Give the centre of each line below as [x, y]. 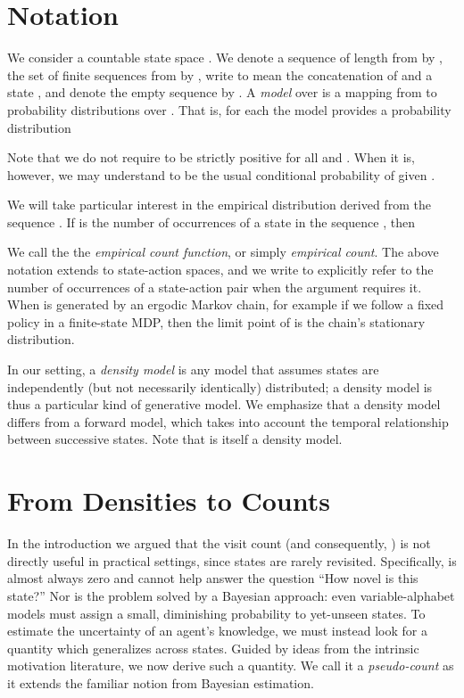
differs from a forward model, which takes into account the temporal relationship [228, 421]
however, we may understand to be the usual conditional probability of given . [221, 174]
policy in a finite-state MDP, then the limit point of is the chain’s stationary [216, 321]
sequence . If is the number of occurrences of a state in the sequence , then [211, 222]
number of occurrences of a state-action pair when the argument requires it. [215, 287]
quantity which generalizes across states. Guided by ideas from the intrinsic [213, 648]
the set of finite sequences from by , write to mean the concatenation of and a [220, 74]
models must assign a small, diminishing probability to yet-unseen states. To [216, 613]
